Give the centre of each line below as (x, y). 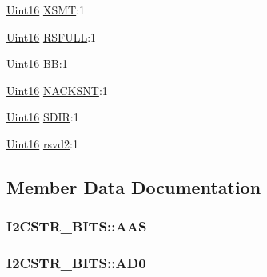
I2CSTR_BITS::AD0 (76, 263)
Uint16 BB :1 (37, 63)
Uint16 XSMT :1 (46, 10)
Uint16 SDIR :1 (43, 117)
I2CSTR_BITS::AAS (77, 226)
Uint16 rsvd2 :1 (42, 143)
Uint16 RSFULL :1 (52, 36)
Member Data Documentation (134, 186)
